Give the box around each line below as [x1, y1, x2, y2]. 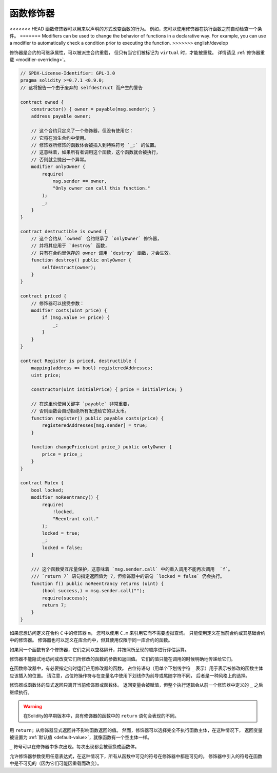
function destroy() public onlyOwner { [31, 257, 132, 263]
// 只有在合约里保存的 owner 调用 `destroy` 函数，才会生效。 [31, 250, 174, 256]
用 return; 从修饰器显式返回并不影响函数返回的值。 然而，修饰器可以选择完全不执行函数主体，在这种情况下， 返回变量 [9, 727, 263, 733]
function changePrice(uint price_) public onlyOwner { [31, 444, 172, 450]
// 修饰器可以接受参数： [31, 300, 85, 306]
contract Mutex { [20, 480, 64, 486]
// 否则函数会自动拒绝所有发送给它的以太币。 [31, 408, 129, 414]
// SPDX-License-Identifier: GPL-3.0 [20, 70, 115, 77]
